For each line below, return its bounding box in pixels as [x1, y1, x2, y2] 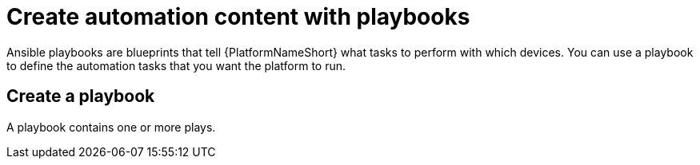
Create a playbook [6, 86, 155, 107]
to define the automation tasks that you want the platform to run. [6, 58, 346, 73]
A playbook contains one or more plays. [6, 120, 216, 134]
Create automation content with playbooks [6, 3, 470, 30]
